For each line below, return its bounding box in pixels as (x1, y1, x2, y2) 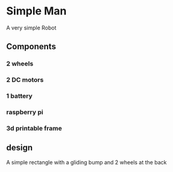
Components (6, 41, 56, 52)
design (6, 143, 33, 153)
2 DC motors (6, 76, 44, 84)
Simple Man (6, 4, 67, 18)
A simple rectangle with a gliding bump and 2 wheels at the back (6, 158, 167, 166)
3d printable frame (6, 124, 62, 132)
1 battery (6, 92, 33, 100)
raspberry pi (6, 108, 43, 117)
